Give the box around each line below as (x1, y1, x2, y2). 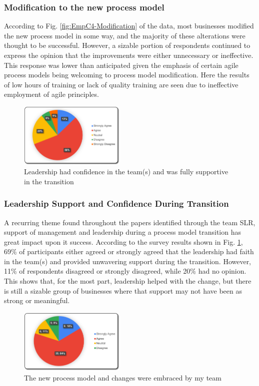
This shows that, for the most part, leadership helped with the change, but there (4, 276, 251, 286)
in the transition (24, 176, 74, 186)
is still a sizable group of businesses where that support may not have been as (4, 285, 242, 296)
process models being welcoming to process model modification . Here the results (4, 69, 249, 80)
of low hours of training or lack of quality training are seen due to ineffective (4, 79, 238, 89)
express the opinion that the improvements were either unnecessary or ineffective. (4, 50, 253, 60)
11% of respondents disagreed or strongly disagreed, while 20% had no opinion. (4, 266, 246, 276)
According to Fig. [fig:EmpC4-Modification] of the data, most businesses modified (4, 20, 254, 31)
